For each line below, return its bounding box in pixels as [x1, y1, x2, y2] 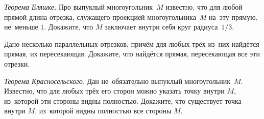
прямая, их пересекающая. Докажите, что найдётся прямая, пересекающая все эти [4, 48, 260, 59]
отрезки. [4, 58, 30, 69]
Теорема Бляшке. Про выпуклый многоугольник [4, 2, 153, 12]
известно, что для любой [165, 2, 243, 12]
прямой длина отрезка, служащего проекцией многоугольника [4, 11, 196, 22]
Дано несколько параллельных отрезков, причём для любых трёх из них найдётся [4, 38, 259, 49]
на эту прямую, [209, 11, 258, 22]
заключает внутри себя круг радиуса [105, 21, 218, 32]
